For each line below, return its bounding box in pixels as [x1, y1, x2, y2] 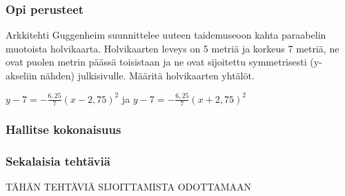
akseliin [6, 68, 37, 82]
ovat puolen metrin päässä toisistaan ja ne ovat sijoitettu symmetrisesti [6, 55, 307, 69]
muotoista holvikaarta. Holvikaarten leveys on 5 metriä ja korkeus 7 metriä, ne [6, 41, 339, 55]
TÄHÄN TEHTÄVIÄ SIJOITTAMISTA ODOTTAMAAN [6, 179, 252, 194]
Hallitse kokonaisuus [6, 121, 121, 138]
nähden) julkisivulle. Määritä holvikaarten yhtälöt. [40, 68, 255, 82]
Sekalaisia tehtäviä [6, 153, 110, 170]
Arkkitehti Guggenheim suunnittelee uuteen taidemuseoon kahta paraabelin [6, 28, 326, 42]
